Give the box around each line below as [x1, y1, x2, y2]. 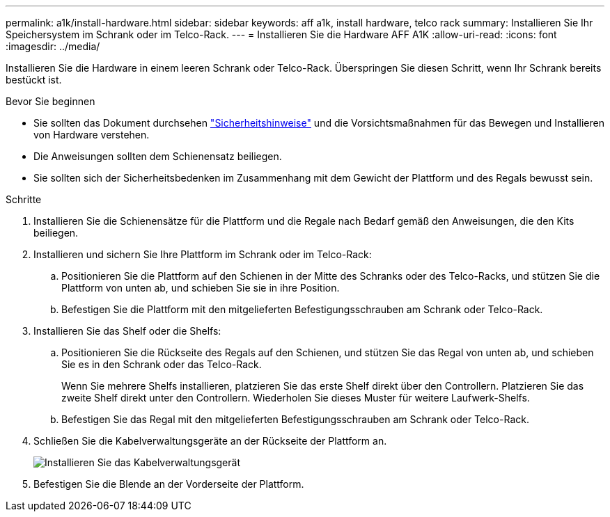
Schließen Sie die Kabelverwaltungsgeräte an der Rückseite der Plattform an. [33, 435, 387, 447]
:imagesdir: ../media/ [6, 40, 100, 52]
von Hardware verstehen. [33, 129, 150, 141]
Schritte [6, 193, 42, 205]
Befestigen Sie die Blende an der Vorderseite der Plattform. [33, 478, 304, 490]
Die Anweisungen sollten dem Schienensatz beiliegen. [33, 150, 282, 162]
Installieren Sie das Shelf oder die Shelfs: [33, 325, 221, 337]
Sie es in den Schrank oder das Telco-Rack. [61, 358, 262, 370]
